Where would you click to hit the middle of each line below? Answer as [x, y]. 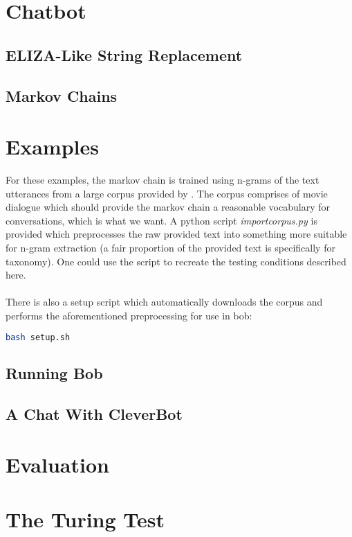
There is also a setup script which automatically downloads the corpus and [164, 302]
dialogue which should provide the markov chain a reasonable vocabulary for [168, 207]
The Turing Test [85, 519]
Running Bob [54, 372]
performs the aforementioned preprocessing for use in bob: [129, 315]
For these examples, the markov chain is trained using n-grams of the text [163, 180]
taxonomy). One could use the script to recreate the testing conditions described [176, 261]
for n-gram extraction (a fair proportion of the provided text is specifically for [170, 248]
